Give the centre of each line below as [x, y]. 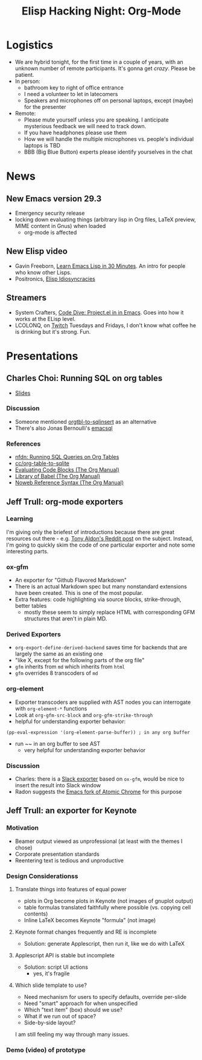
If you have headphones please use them [75, 132]
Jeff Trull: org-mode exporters [65, 502]
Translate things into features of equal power [71, 889]
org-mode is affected [50, 232]
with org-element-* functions [51, 708]
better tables [31, 606]
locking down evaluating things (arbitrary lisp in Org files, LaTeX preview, [105, 219]
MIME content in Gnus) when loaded [60, 226]
